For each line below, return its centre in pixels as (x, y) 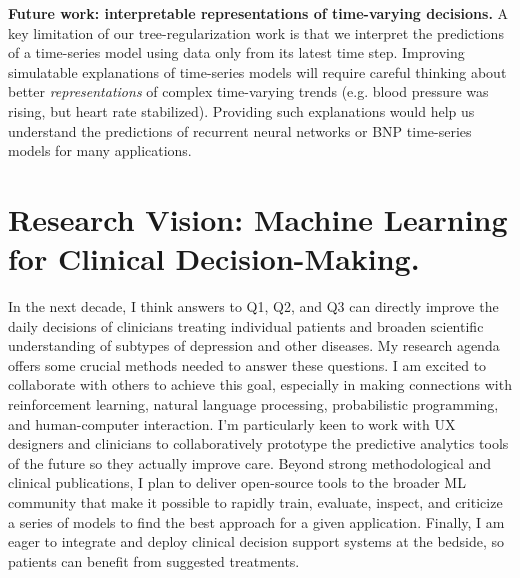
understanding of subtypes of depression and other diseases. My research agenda (254, 345)
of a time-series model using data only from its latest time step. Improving (236, 52)
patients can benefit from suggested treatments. (154, 560)
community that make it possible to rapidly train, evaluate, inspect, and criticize (255, 502)
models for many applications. (100, 150)
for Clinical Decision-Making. (214, 258)
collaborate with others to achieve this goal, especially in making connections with (260, 384)
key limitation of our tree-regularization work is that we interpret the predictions (256, 32)
